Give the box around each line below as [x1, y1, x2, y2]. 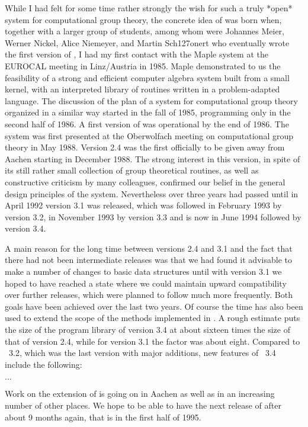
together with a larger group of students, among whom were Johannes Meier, [5, 25, 284, 37]
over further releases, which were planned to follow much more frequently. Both [5, 288, 293, 301]
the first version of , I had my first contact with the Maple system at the [5, 48, 268, 60]
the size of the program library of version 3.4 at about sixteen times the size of [5, 323, 290, 336]
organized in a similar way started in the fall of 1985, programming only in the [5, 106, 291, 118]
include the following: [5, 358, 82, 370]
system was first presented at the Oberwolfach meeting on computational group [5, 129, 294, 142]
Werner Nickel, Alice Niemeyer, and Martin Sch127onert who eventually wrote [5, 36, 290, 49]
